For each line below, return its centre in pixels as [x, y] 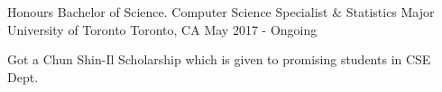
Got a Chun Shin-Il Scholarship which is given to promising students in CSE [219, 59]
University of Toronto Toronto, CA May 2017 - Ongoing [162, 29]
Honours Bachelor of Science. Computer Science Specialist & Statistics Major [221, 12]
